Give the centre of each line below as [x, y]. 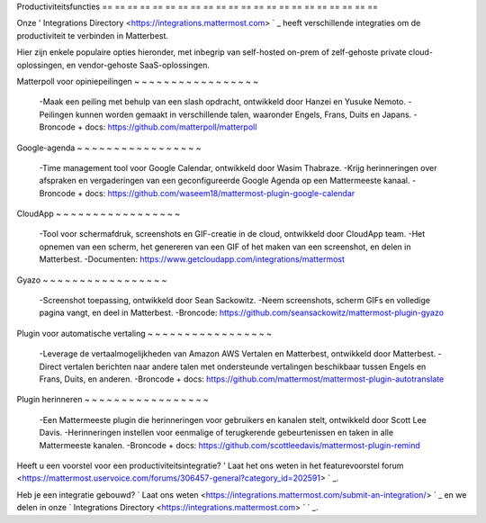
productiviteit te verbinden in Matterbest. [93, 35]
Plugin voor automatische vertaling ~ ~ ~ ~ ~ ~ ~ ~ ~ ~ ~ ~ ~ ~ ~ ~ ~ [144, 333]
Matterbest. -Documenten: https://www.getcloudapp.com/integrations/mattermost [192, 259]
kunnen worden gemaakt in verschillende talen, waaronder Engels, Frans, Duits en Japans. [243, 114]
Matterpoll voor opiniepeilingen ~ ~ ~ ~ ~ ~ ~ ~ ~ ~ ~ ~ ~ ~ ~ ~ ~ [138, 81]
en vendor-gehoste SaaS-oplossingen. [138, 65]
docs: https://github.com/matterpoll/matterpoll [171, 127]
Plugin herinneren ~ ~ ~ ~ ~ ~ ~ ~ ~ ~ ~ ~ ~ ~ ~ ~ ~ [112, 400]
